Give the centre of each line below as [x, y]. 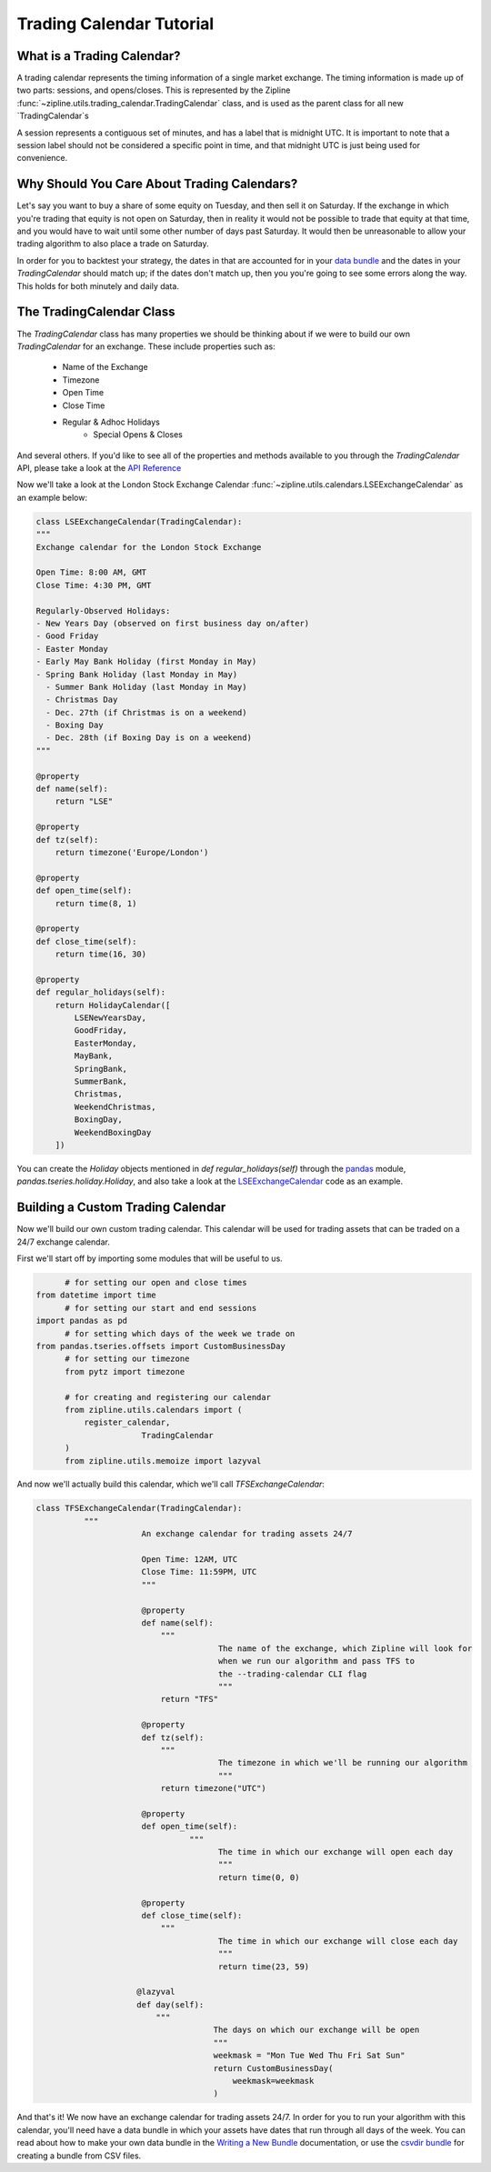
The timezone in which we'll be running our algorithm [343, 1763]
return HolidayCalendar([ [113, 1005]
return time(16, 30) [101, 954]
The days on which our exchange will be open [316, 2030]
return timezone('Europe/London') [132, 852]
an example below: [52, 497]
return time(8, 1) [96, 903]
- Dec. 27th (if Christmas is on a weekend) [146, 712]
